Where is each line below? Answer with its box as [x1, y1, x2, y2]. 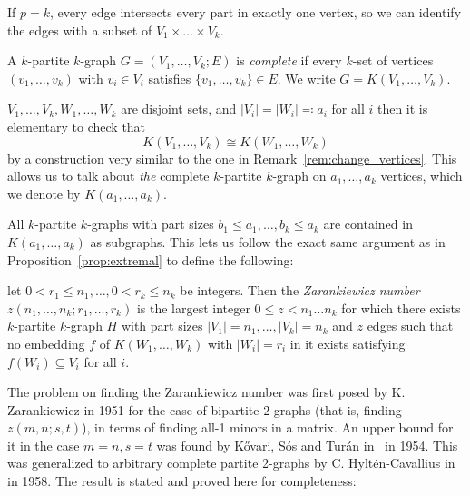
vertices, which [380, 166, 463, 185]
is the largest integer [136, 298, 250, 317]
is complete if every [236, 51, 342, 70]
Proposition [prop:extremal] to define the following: [7, 250, 294, 269]
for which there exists [341, 298, 461, 317]
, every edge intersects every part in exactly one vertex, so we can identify [50, 3, 462, 21]
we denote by [7, 184, 81, 203]
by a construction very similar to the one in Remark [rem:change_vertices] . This [7, 148, 457, 167]
